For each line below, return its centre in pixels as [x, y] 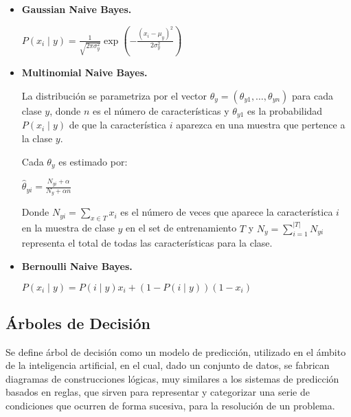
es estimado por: [93, 161]
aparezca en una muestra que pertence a [261, 125]
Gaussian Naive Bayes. [77, 9]
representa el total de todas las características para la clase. [147, 243]
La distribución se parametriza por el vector [114, 95]
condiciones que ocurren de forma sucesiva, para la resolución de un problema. [170, 406]
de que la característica [117, 125]
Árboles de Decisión [78, 323]
